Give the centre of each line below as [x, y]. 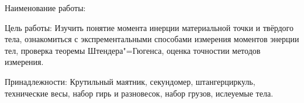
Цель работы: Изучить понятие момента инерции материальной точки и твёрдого [149, 27]
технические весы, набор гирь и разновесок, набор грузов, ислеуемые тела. [139, 93]
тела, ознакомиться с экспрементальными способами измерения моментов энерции [152, 39]
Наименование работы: [45, 8]
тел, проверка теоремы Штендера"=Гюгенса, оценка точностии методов [133, 50]
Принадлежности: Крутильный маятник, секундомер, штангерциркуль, [130, 81]
